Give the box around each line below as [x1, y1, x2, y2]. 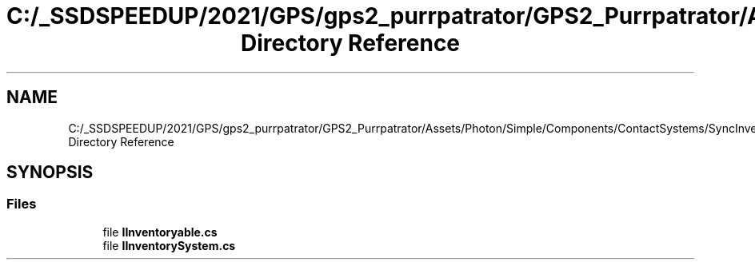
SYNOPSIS [6, 162, 94, 183]
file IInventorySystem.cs [102, 238, 236, 252]
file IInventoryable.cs [102, 224, 218, 239]
